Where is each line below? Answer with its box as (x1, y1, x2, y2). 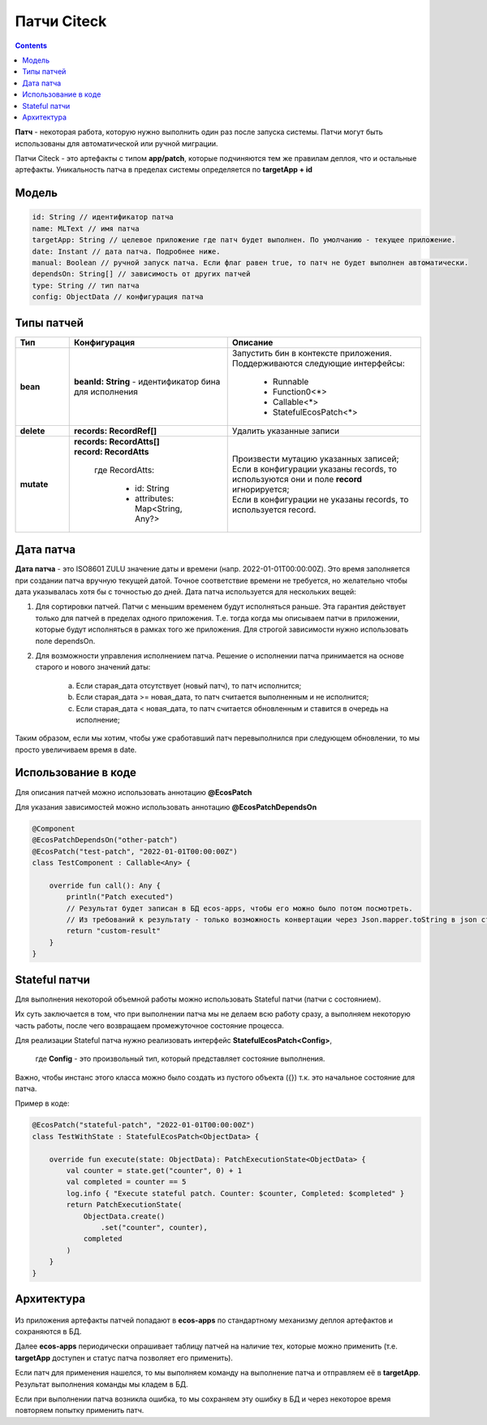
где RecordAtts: (94, 464, 154, 476)
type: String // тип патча (32, 280, 140, 290)
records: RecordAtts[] (74, 436, 160, 447)
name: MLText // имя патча (32, 224, 140, 233)
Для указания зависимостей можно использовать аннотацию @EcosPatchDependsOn (15, 802, 317, 812)
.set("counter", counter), (100, 1223, 209, 1232)
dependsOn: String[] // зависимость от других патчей (32, 269, 251, 279)
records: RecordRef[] (74, 425, 157, 437)
